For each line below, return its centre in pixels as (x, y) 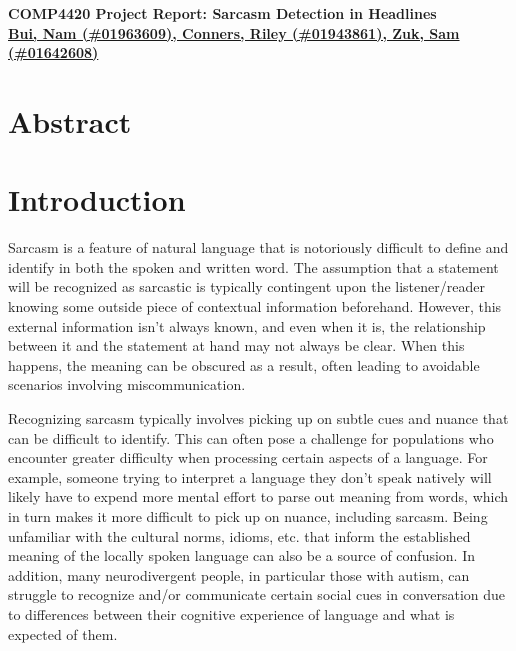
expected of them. (63, 633)
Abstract (70, 120)
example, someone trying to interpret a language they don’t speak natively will (250, 476)
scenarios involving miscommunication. (127, 384)
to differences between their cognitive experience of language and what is (231, 613)
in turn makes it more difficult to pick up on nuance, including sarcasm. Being (248, 516)
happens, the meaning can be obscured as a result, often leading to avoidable (244, 364)
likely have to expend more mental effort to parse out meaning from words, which (258, 496)
